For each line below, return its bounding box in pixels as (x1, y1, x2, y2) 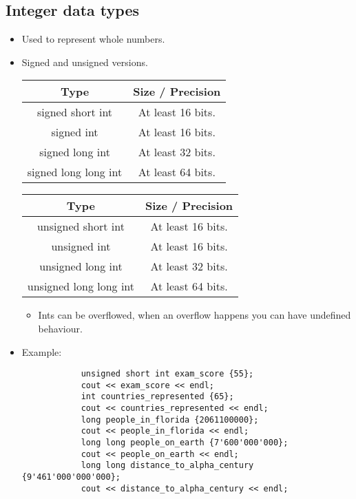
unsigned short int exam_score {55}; (81, 369, 254, 379)
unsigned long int (39, 258, 123, 275)
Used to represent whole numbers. (21, 32, 165, 46)
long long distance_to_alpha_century (81, 460, 254, 471)
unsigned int (51, 238, 111, 255)
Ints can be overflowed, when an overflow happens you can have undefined (38, 308, 351, 322)
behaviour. (38, 321, 83, 335)
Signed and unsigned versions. (21, 54, 148, 69)
